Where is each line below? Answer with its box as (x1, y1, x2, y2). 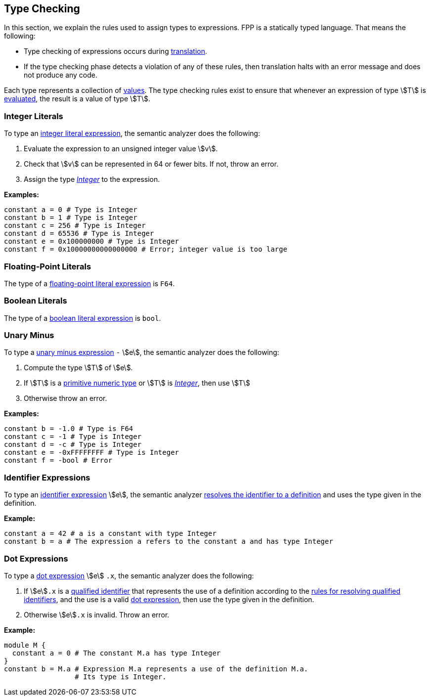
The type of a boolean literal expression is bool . (4, 313, 161, 322)
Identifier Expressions (4, 472, 90, 482)
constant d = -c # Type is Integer (4, 440, 142, 449)
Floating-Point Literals (4, 261, 91, 271)
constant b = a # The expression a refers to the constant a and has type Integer (4, 537, 333, 546)
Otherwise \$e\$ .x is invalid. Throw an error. (24, 610, 170, 619)
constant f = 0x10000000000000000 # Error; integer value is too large (4, 245, 288, 254)
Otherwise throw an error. (24, 394, 107, 403)
